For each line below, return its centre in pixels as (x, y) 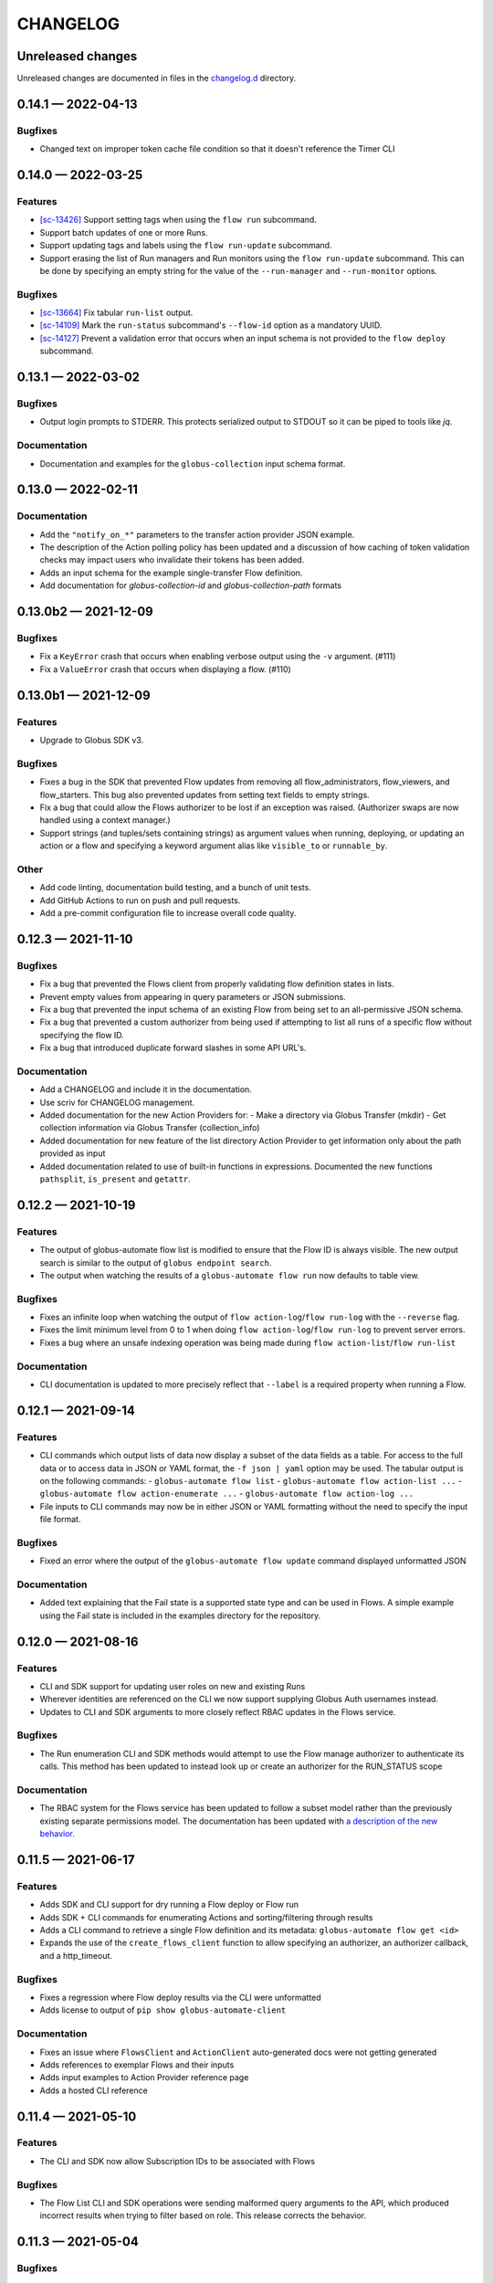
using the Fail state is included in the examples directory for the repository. (180, 1615)
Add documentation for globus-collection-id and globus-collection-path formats (191, 585)
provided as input (73, 1153)
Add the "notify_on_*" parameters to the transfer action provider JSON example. (197, 534)
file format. (60, 1520)
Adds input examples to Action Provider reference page (144, 2078)
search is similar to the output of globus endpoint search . (156, 1262)
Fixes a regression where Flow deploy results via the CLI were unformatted (180, 1997)
